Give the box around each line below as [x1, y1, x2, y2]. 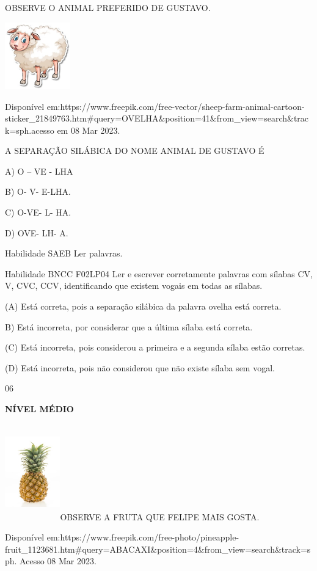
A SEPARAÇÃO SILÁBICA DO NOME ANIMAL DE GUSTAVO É [5, 144, 264, 157]
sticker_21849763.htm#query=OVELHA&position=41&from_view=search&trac [5, 112, 309, 125]
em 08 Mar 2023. [57, 123, 120, 136]
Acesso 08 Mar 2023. [20, 555, 97, 567]
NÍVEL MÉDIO [5, 402, 74, 415]
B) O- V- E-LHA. [5, 185, 71, 198]
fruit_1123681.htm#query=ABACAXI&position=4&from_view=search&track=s [5, 542, 311, 555]
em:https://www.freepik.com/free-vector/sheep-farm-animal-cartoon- [46, 100, 305, 112]
